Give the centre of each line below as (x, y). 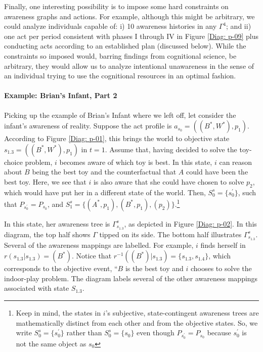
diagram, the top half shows (47, 234)
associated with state (37, 288)
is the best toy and (154, 268)
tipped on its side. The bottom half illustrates (170, 234)
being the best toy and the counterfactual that (104, 172)
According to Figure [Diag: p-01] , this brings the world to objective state (117, 138)
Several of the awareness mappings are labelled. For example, (99, 245)
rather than (84, 333)
